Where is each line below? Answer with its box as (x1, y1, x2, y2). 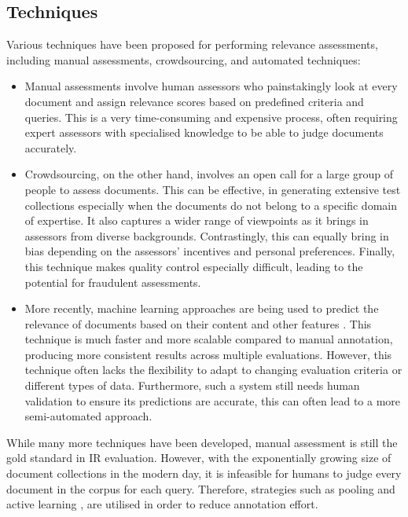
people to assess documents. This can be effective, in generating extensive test (24, 181, 401, 197)
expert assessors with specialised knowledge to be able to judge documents (24, 124, 384, 141)
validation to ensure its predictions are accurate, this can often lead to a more (24, 392, 401, 409)
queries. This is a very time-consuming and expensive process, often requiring (24, 108, 398, 125)
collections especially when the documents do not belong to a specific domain (24, 196, 397, 213)
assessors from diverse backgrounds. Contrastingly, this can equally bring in (24, 227, 389, 244)
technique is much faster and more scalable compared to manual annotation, (24, 331, 393, 347)
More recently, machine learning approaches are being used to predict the (24, 300, 379, 317)
